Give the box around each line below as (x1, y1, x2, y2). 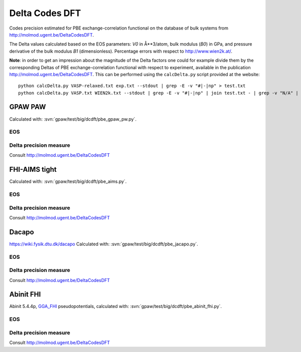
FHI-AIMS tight (9, 165, 57, 174)
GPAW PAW (9, 103, 46, 111)
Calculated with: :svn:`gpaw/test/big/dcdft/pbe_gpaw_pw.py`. (9, 116, 136, 122)
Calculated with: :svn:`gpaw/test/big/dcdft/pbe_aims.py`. (9, 178, 127, 185)
